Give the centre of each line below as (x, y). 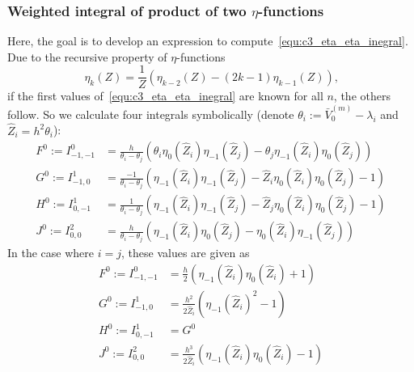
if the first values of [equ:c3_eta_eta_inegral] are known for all (165, 96)
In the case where (51, 253)
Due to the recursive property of (87, 56)
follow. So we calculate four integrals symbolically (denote (151, 114)
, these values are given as (185, 253)
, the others (362, 96)
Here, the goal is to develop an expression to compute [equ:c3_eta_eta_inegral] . (208, 41)
